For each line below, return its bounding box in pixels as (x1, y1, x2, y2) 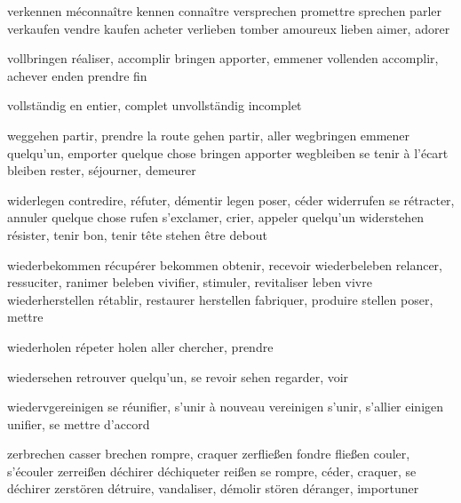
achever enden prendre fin (7, 66, 147, 84)
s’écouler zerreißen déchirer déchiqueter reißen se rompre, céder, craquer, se (7, 461, 417, 480)
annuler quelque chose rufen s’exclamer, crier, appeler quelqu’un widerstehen (7, 208, 425, 227)
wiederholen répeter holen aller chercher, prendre (7, 337, 274, 355)
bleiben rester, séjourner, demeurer (7, 161, 196, 180)
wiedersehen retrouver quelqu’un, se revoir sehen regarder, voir (7, 367, 349, 386)
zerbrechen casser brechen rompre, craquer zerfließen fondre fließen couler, (7, 444, 410, 463)
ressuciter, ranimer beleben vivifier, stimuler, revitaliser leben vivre (7, 273, 372, 291)
